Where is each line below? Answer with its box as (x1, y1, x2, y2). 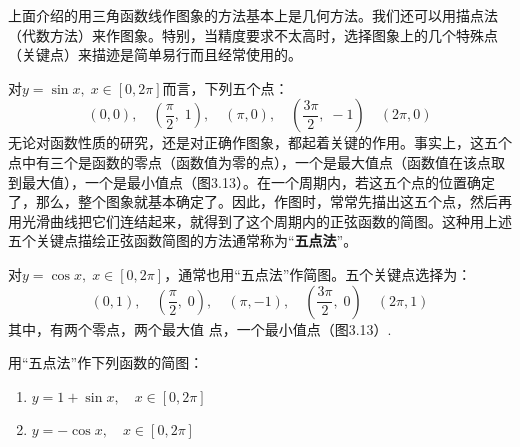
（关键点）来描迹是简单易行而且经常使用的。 (8, 44, 302, 65)
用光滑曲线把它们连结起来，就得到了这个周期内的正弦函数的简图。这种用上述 (8, 210, 512, 231)
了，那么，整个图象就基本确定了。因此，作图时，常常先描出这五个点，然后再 (8, 191, 512, 212)
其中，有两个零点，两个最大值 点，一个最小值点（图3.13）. (8, 318, 392, 339)
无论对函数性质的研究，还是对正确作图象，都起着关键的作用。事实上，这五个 (8, 132, 512, 153)
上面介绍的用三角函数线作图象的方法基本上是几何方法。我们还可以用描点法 (8, 5, 498, 25)
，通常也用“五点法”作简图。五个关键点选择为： (164, 263, 472, 284)
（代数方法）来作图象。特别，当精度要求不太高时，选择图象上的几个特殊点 (8, 24, 498, 45)
